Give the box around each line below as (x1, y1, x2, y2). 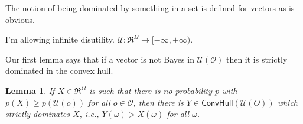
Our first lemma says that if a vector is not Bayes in (5, 53, 194, 65)
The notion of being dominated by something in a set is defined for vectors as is (5, 2, 295, 14)
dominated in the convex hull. (5, 64, 113, 77)
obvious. (5, 13, 35, 25)
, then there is (133, 96, 184, 108)
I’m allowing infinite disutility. (5, 33, 115, 45)
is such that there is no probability (89, 84, 212, 96)
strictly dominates (5, 107, 70, 120)
